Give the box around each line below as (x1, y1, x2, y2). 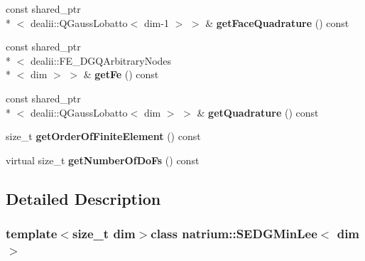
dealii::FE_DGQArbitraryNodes (30, 53, 172, 68)
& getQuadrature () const (197, 105, 319, 119)
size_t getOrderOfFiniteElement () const (6, 129, 201, 144)
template (6, 225, 58, 243)
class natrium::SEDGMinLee (151, 225, 317, 243)
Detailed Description (6, 187, 161, 209)
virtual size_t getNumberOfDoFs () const (6, 152, 200, 167)
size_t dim (72, 225, 136, 243)
